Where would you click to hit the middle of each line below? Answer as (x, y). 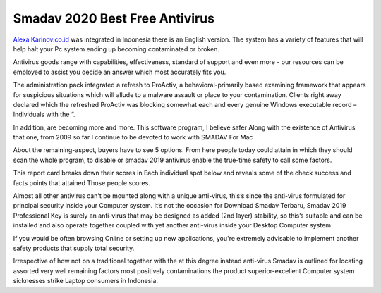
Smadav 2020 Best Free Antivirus (114, 18)
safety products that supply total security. (74, 248)
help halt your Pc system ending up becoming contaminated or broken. (116, 49)
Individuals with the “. (44, 114)
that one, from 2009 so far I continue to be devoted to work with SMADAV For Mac (133, 137)
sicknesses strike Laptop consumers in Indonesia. (86, 281)
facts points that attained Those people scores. (82, 182)
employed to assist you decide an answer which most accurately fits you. (120, 72)
